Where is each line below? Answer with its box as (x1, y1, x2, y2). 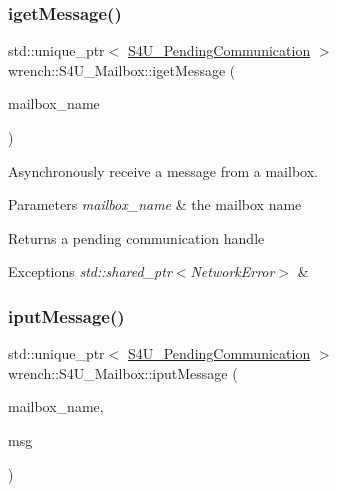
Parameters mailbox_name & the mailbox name (8, 194, 302, 215)
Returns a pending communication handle (8, 227, 265, 248)
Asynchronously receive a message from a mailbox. (8, 160, 318, 181)
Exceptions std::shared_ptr (8, 261, 172, 282)
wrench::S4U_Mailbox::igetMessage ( (8, 59, 236, 80)
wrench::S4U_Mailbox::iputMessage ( (8, 362, 238, 383)
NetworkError (190, 261, 275, 282)
